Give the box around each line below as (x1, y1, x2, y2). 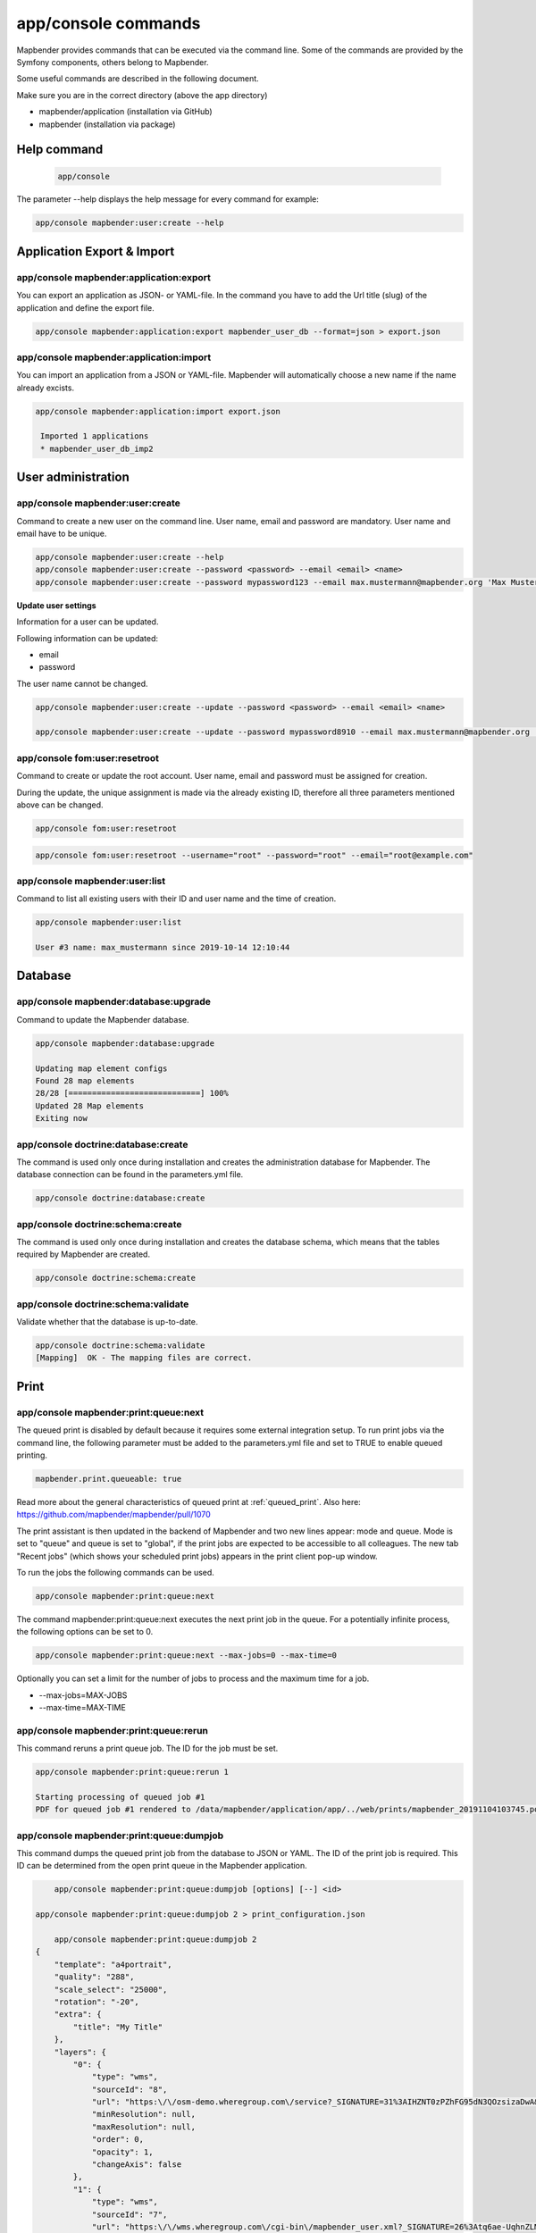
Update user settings (16, 599, 97, 611)
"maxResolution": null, (91, 2121, 197, 2132)
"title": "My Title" (72, 2021, 163, 2032)
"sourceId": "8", (91, 2084, 168, 2095)
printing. (16, 1450, 48, 1460)
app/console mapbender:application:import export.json (35, 406, 281, 416)
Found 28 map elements (35, 1075, 135, 1085)
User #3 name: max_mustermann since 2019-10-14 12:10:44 (35, 942, 290, 953)
